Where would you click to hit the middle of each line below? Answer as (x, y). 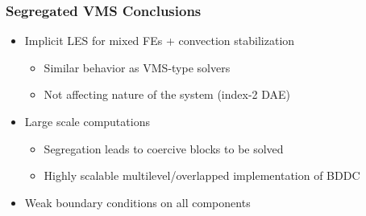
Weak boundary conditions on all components (137, 202)
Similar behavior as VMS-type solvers (137, 67)
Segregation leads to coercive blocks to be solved (164, 148)
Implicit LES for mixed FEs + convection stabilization (160, 41)
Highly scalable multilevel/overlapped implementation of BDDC (202, 175)
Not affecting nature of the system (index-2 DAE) (167, 94)
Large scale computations (87, 121)
